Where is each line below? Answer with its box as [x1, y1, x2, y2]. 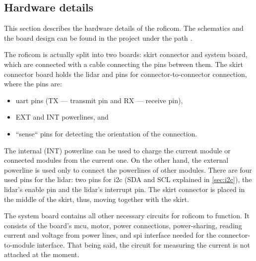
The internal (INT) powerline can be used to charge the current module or [4, 145, 231, 155]
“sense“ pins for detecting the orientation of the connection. [15, 128, 197, 138]
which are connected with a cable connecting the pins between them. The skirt [4, 59, 244, 69]
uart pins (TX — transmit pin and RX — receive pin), [15, 95, 183, 105]
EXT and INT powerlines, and [15, 112, 109, 122]
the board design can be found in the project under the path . [4, 32, 192, 43]
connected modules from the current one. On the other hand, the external [4, 155, 229, 165]
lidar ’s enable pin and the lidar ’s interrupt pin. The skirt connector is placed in [4, 184, 245, 194]
